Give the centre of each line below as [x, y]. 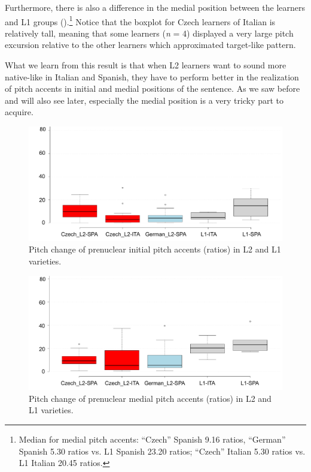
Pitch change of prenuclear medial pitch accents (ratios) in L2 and [150, 398]
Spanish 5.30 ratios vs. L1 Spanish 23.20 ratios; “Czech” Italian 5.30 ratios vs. [162, 451]
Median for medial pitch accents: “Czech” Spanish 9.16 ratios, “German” [152, 439]
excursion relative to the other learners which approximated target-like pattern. [150, 45]
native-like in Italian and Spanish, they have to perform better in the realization [152, 76]
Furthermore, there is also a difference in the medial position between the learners [155, 7]
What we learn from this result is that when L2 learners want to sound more [146, 65]
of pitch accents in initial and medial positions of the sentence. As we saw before [153, 88]
